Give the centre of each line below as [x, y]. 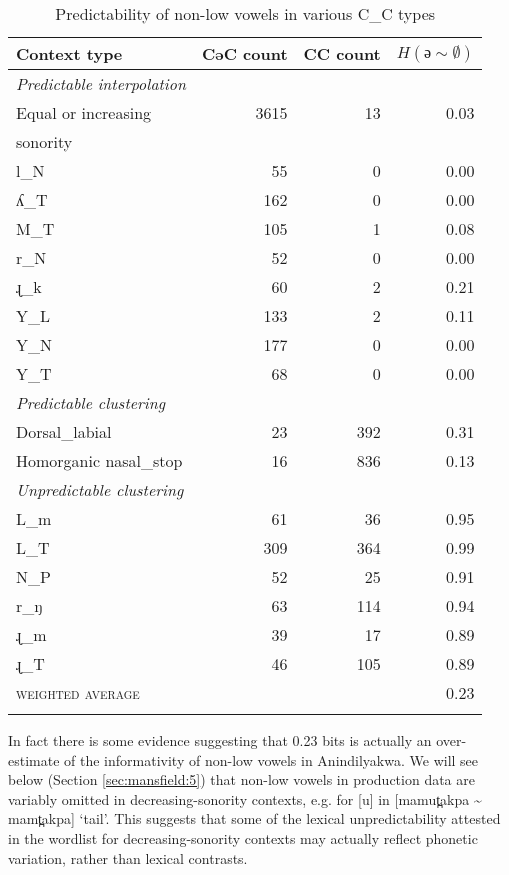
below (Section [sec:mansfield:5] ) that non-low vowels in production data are [241, 779]
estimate [34, 759]
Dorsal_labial [64, 431]
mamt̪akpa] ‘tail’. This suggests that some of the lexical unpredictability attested [254, 818]
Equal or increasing [84, 112]
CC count [342, 53]
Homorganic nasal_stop [99, 460]
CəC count [244, 53]
